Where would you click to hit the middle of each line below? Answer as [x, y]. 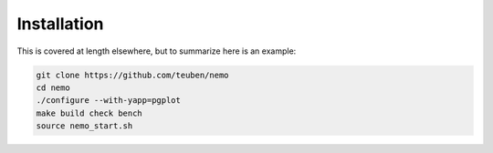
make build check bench [89, 113]
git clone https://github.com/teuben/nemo [132, 75]
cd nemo [53, 87]
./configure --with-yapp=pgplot [109, 101]
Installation [60, 24]
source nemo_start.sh [84, 126]
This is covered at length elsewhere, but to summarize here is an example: [157, 51]
